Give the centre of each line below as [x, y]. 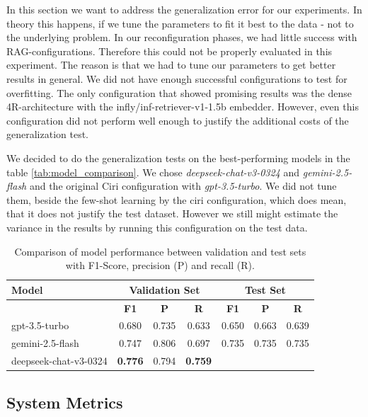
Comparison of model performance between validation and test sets [160, 251]
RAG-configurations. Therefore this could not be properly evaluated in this [169, 51]
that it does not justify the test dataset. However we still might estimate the [172, 213]
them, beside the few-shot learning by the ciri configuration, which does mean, [177, 199]
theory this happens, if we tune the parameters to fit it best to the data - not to [180, 23]
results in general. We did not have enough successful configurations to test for [177, 78]
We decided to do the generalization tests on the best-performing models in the [178, 158]
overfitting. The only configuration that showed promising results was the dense [179, 92]
